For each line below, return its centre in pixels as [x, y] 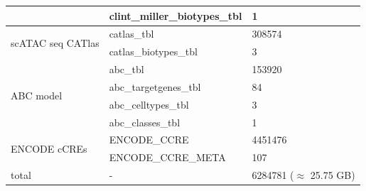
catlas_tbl [131, 34]
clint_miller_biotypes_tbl [176, 15]
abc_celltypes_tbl [149, 104]
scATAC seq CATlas [55, 42]
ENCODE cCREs [49, 148]
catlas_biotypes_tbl [153, 51]
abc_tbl [127, 69]
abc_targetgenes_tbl [155, 86]
